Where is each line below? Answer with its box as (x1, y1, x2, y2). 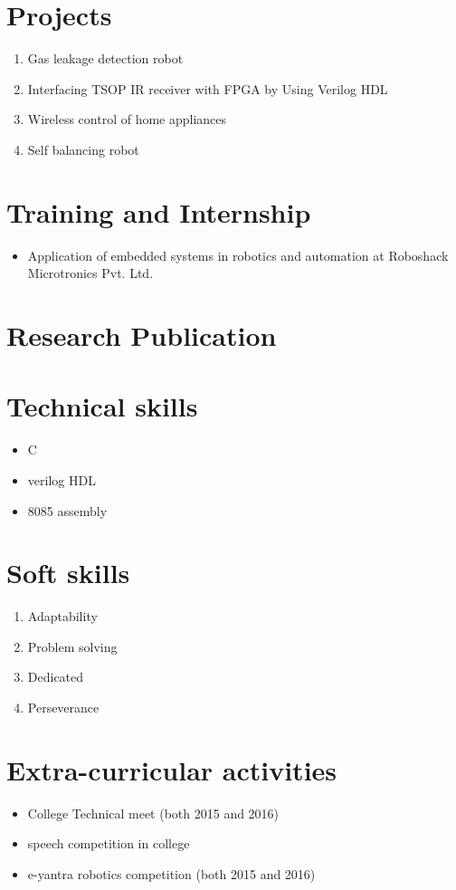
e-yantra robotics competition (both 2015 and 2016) (27, 864, 316, 883)
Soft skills (6, 554, 130, 591)
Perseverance (27, 698, 100, 716)
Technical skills (6, 388, 198, 425)
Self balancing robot (27, 139, 139, 158)
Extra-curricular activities (6, 751, 337, 788)
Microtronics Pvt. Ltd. (27, 263, 154, 282)
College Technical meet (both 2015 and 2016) (27, 803, 280, 822)
